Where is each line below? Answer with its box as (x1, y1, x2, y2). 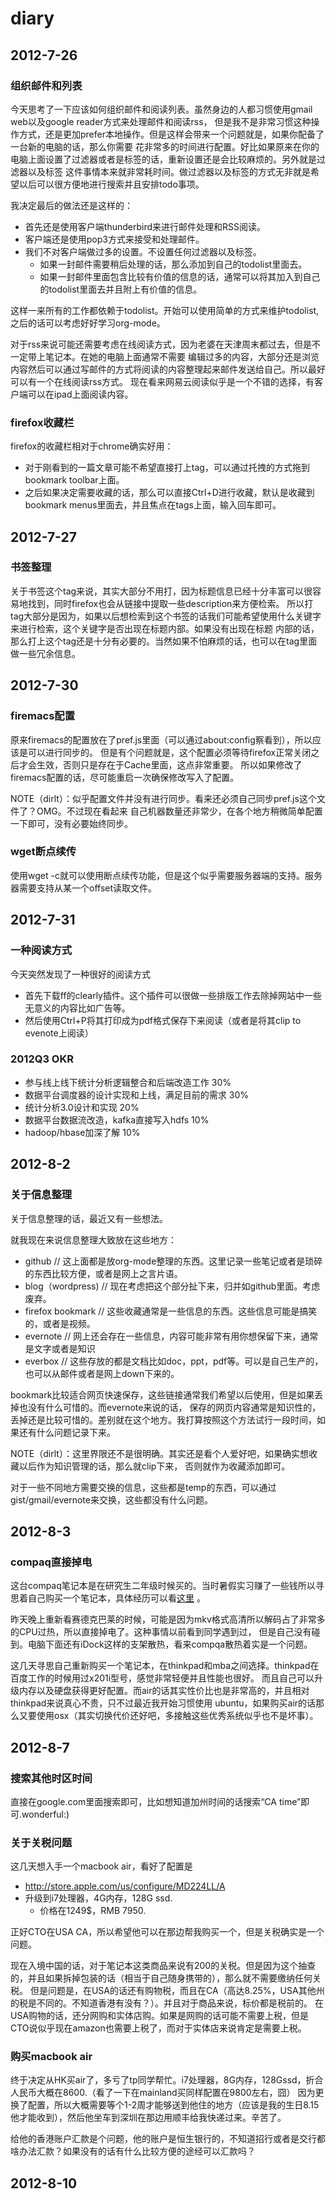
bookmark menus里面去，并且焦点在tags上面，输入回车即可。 (24, 499, 282, 511)
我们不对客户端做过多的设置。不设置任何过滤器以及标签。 (24, 245, 262, 257)
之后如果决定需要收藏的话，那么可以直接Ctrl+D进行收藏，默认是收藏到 (24, 487, 315, 499)
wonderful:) (21, 1808, 70, 1820)
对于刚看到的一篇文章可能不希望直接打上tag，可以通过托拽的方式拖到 (24, 462, 310, 474)
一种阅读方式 (10, 943, 73, 957)
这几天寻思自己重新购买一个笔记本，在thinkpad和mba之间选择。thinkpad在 (10, 1660, 320, 1672)
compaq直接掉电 (10, 1555, 93, 1569)
